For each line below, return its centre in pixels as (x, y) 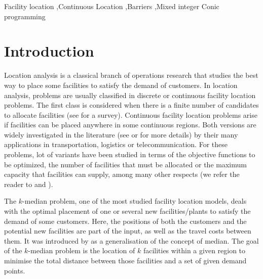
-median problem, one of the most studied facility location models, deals (135, 201)
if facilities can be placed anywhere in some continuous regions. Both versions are (130, 125)
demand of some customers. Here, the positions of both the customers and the (125, 221)
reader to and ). (29, 184)
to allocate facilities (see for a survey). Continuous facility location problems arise (131, 114)
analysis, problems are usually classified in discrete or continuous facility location (130, 95)
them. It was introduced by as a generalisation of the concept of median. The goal (131, 240)
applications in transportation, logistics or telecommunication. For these (116, 144)
